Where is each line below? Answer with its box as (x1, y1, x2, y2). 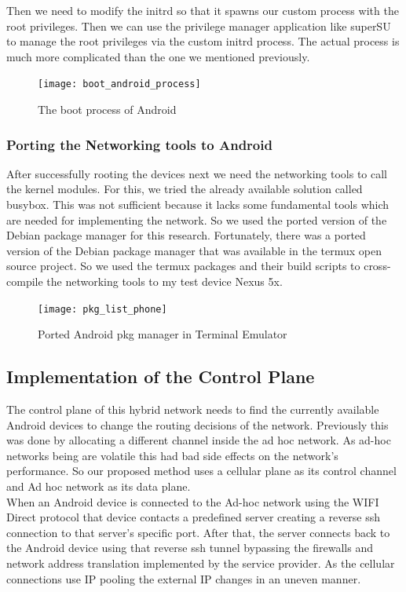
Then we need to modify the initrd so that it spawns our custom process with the (6, 2, 399, 18)
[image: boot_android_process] (38, 79, 201, 90)
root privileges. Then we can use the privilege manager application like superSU (6, 17, 391, 34)
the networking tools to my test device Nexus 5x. (46, 273, 283, 289)
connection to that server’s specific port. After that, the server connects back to (6, 524, 390, 540)
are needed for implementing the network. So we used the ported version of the (6, 211, 387, 228)
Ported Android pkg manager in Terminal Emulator (38, 326, 287, 342)
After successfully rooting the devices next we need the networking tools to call (6, 165, 388, 181)
